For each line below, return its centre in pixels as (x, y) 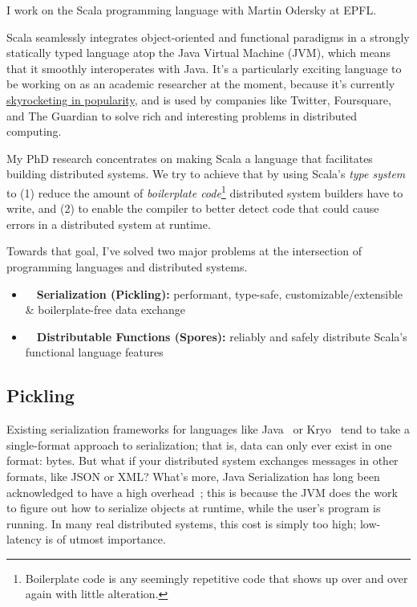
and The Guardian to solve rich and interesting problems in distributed (182, 115)
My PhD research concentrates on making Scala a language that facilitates (190, 158)
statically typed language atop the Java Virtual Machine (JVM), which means (198, 53)
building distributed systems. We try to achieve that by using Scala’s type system (206, 174)
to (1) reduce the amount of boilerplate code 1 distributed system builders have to (205, 191)
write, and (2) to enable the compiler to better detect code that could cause (193, 208)
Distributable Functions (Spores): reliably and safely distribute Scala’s (222, 336)
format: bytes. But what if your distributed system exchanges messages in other (202, 460)
